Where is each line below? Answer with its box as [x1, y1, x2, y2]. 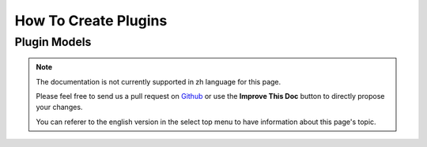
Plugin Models [14, 35, 92, 49]
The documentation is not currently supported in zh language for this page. [36, 77, 282, 86]
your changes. [36, 103, 83, 112]
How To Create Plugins [14, 12, 168, 29]
